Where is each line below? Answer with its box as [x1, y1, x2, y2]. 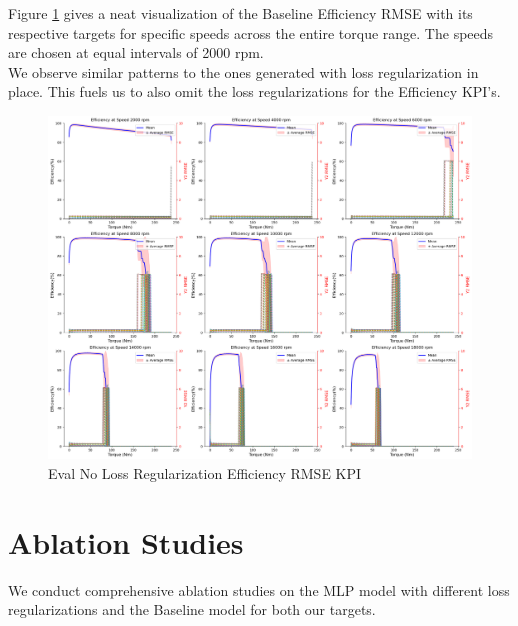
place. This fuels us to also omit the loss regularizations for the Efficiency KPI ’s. [8, 81, 501, 102]
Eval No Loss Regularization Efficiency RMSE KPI [48, 462, 362, 483]
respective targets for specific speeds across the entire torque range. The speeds [8, 22, 494, 43]
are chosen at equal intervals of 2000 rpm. [8, 42, 264, 63]
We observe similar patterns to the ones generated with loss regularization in [8, 61, 479, 82]
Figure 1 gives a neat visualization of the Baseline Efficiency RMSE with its [8, 3, 473, 23]
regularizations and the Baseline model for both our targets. [8, 599, 376, 620]
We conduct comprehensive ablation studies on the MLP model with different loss [8, 579, 510, 600]
